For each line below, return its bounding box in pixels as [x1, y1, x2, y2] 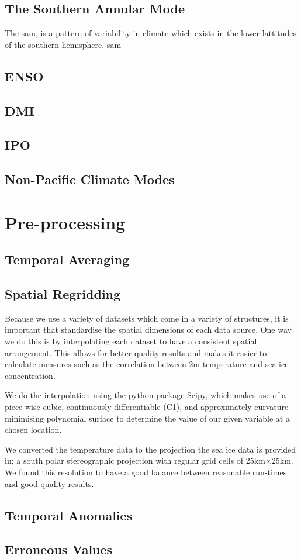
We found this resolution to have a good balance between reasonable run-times [5, 466, 287, 478]
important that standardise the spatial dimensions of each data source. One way [5, 323, 292, 336]
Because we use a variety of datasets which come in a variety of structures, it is [5, 312, 289, 324]
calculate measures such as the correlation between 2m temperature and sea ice [5, 358, 289, 370]
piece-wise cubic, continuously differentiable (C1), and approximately [5, 401, 252, 413]
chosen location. [5, 423, 62, 436]
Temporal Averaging [5, 250, 130, 268]
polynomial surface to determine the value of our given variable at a [46, 412, 290, 424]
